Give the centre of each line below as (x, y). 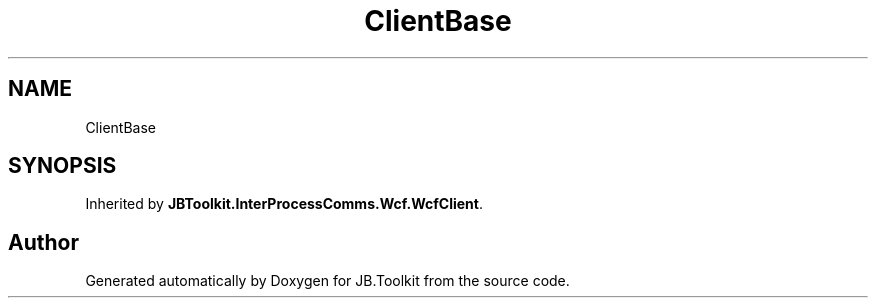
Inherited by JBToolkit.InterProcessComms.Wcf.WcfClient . (284, 204)
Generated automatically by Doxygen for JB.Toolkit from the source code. (327, 281)
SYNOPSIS (62, 166)
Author (43, 242)
